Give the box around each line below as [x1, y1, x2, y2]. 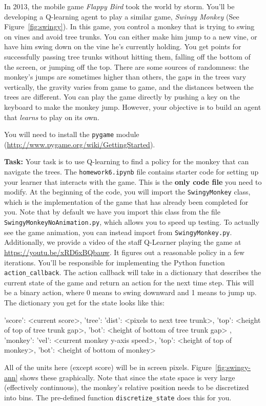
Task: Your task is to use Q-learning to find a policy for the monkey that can [4, 156, 249, 167]
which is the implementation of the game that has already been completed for [4, 196, 249, 207]
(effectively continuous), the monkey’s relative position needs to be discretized [4, 382, 249, 393]
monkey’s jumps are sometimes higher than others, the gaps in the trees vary [4, 71, 247, 82]
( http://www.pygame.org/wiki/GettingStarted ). [4, 139, 155, 149]
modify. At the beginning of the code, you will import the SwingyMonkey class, [4, 186, 251, 197]
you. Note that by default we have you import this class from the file [4, 206, 220, 217]
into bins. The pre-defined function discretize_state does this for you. [4, 392, 232, 402]
